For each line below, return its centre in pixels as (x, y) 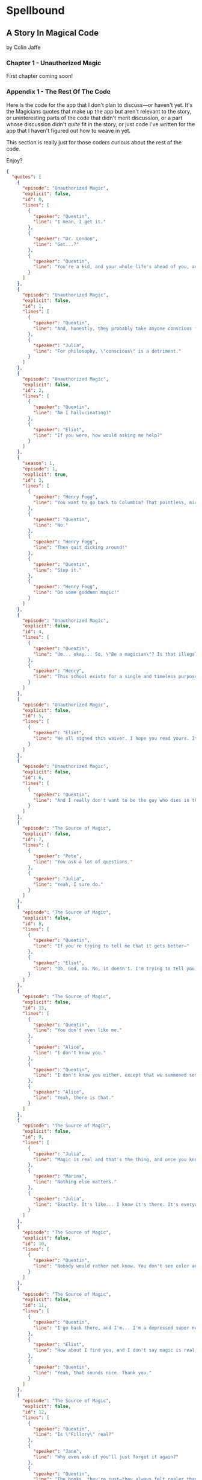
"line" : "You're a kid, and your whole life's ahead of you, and (116, 267)
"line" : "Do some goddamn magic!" (76, 592)
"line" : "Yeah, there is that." (73, 1097)
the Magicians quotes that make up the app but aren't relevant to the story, (99, 111)
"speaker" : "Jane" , (57, 1452)
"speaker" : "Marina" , (60, 1176)
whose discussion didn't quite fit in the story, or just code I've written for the (101, 124)
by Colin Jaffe (23, 47)
